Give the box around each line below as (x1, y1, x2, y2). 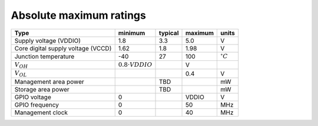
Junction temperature (14, 52, 75, 60)
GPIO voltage (14, 93, 51, 101)
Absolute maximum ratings (11, 9, 147, 22)
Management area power (14, 77, 85, 86)
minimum (118, 29, 145, 37)
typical (159, 29, 179, 37)
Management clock (14, 108, 68, 117)
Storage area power (14, 85, 70, 93)
